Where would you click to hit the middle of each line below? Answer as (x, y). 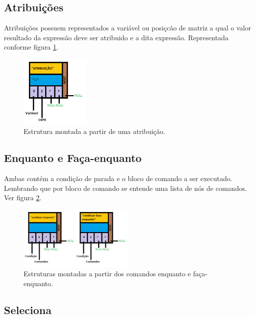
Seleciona (28, 309)
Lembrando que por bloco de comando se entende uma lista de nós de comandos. (126, 188)
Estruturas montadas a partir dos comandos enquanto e (107, 274)
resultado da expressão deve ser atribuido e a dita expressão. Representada (116, 37)
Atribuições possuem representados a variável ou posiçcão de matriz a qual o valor (127, 28)
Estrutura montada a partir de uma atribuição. (94, 131)
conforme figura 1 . (31, 47)
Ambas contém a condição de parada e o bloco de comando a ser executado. (118, 178)
